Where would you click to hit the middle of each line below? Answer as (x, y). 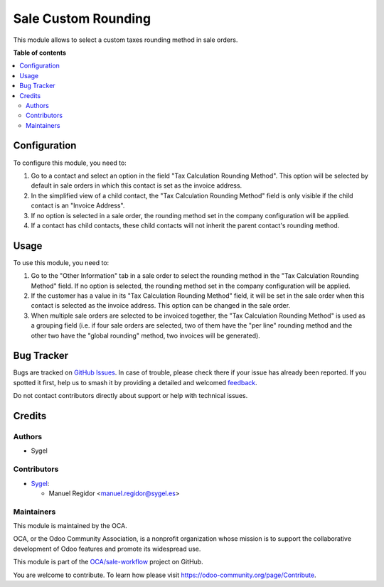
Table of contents (40, 53)
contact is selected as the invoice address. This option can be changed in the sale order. (161, 306)
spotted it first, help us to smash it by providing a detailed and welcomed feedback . (135, 382)
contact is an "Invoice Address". (78, 205)
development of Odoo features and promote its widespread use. (107, 549)
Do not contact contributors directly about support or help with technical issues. (130, 396)
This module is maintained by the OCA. (70, 526)
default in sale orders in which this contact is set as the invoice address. (137, 185)
